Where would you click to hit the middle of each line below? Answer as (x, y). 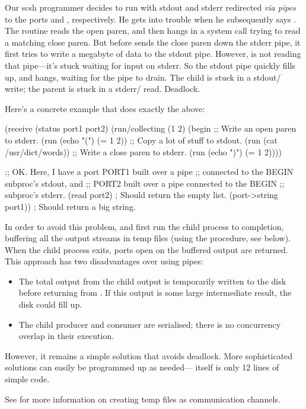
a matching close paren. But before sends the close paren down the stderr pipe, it (153, 42)
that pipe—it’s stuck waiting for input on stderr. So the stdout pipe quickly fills (150, 65)
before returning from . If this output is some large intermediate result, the (155, 293)
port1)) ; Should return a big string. (70, 206)
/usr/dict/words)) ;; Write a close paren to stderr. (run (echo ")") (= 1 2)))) (143, 151)
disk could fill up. (50, 304)
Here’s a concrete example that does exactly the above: (105, 108)
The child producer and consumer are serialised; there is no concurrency (150, 324)
